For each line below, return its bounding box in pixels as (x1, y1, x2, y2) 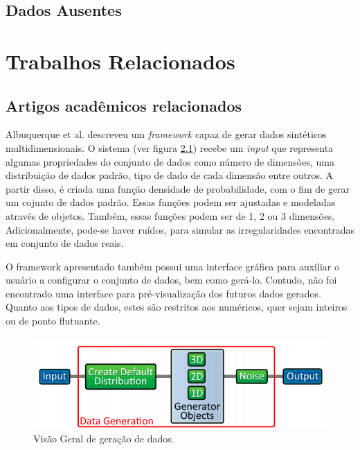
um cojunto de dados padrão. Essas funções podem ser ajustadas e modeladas (6, 195, 336, 209)
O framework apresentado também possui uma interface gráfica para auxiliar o (6, 259, 339, 273)
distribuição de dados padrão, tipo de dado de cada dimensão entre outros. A (6, 168, 333, 182)
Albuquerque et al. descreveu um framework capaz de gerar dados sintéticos (6, 127, 327, 141)
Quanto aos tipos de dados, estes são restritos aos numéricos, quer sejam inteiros (6, 300, 348, 314)
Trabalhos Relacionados (6, 46, 235, 75)
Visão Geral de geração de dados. (33, 431, 174, 445)
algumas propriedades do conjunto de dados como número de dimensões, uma (6, 154, 334, 168)
